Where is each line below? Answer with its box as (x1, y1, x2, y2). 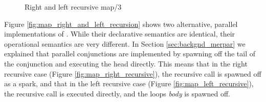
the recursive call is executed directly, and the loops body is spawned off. (4, 88, 230, 98)
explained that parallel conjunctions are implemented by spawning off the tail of (4, 48, 256, 59)
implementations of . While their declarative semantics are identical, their (4, 28, 235, 39)
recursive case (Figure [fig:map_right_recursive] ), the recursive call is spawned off (4, 68, 261, 79)
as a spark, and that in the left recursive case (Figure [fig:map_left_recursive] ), (4, 78, 254, 89)
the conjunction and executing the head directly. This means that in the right (4, 58, 248, 69)
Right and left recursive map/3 (25, 2, 122, 12)
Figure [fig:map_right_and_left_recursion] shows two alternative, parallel (4, 18, 238, 29)
